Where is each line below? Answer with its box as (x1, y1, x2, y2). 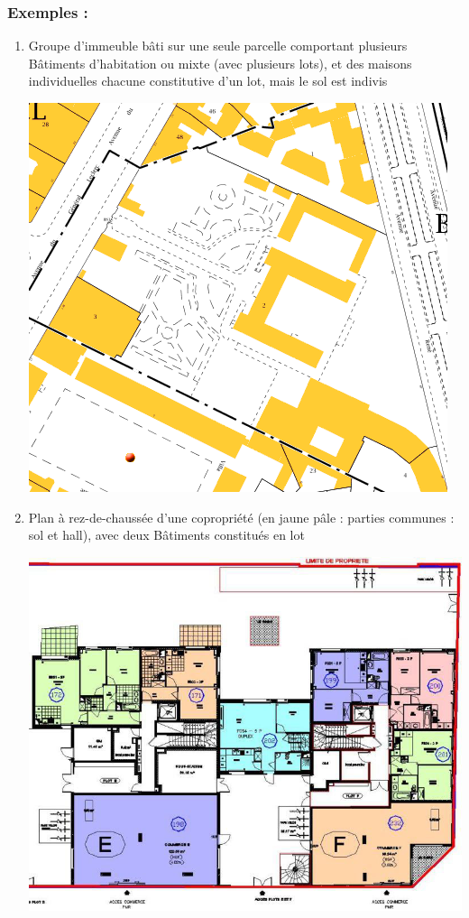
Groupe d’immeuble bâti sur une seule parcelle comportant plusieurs (28, 36, 408, 55)
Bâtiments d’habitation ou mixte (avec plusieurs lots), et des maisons (28, 53, 412, 72)
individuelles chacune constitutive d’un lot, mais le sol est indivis (28, 71, 388, 90)
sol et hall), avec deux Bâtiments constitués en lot (28, 525, 305, 544)
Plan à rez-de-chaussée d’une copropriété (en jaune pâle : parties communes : (28, 507, 455, 526)
